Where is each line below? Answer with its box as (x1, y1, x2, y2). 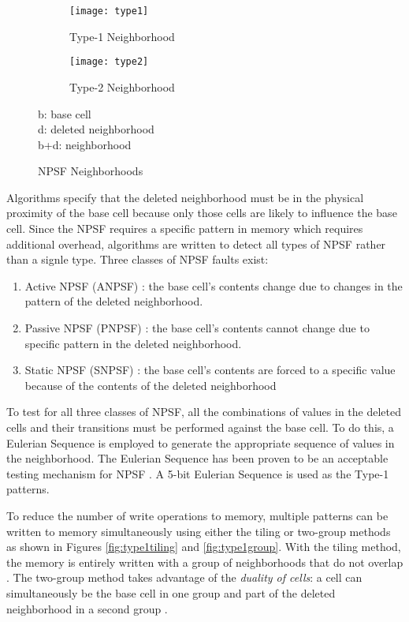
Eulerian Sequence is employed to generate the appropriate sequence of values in (6, 434, 395, 451)
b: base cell (38, 105, 91, 122)
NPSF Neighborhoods (38, 163, 143, 179)
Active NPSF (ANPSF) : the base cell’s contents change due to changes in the (24, 277, 403, 294)
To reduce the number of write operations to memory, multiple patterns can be (6, 507, 389, 523)
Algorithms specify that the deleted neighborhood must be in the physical (6, 189, 364, 205)
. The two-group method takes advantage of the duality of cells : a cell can (6, 569, 363, 586)
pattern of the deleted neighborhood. (24, 293, 203, 309)
